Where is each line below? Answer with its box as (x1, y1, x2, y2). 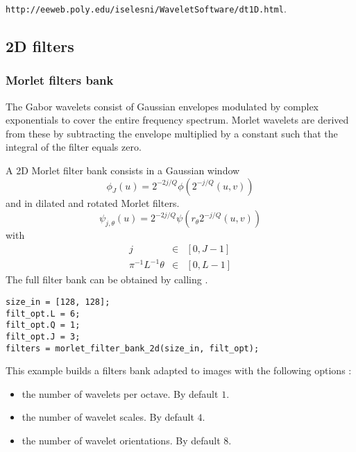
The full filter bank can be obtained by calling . (6, 272, 208, 287)
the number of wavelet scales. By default (22, 410, 194, 424)
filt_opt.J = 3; (6, 331, 80, 342)
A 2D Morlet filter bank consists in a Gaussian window (6, 163, 240, 178)
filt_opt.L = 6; (6, 308, 80, 319)
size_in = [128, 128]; (6, 296, 110, 307)
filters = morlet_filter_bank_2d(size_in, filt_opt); (6, 343, 260, 353)
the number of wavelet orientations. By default (22, 433, 221, 448)
